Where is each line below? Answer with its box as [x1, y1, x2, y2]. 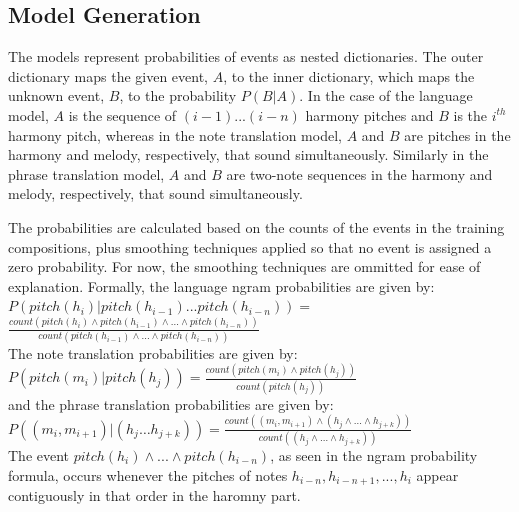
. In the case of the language [299, 85, 473, 106]
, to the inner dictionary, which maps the [223, 65, 475, 86]
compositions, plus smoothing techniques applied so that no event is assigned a [8, 236, 492, 257]
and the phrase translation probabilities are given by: [8, 393, 334, 414]
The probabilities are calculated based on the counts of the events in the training [8, 216, 505, 237]
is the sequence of [68, 104, 177, 125]
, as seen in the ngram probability [270, 444, 478, 465]
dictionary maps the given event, [8, 65, 209, 86]
